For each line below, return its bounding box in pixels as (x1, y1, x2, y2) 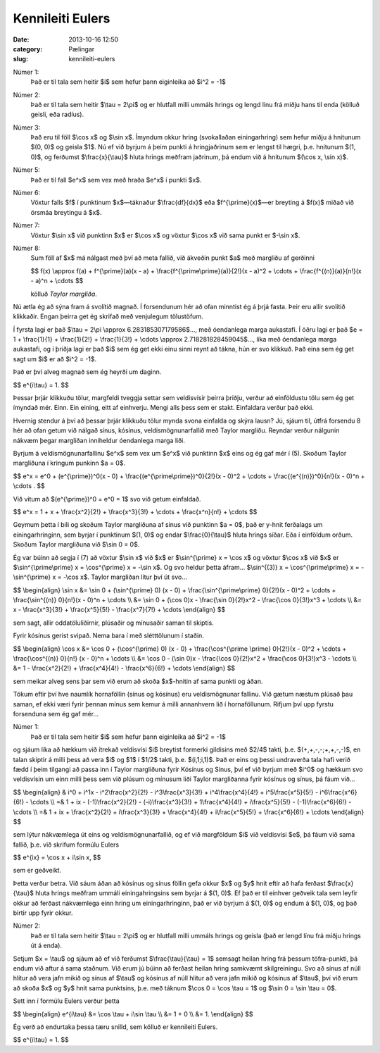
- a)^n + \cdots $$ (30, 277, 84, 285)
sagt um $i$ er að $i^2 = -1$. (13, 354, 97, 363)
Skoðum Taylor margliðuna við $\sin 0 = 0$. (13, 540, 140, 549)
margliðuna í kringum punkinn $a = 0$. (13, 459, 126, 468)
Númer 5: (13, 166, 40, 174)
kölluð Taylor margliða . (30, 289, 98, 298)
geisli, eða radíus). (30, 110, 84, 119)
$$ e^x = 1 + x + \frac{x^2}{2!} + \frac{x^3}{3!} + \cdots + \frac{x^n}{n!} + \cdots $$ (13, 507, 258, 516)
